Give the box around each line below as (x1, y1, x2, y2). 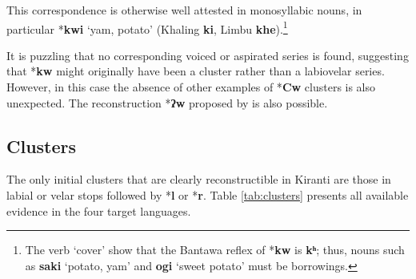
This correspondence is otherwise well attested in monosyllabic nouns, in (6, 2, 362, 18)
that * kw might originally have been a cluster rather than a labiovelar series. (6, 63, 385, 79)
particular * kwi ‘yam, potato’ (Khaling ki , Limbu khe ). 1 (6, 18, 288, 37)
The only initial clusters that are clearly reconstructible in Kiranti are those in (6, 171, 391, 188)
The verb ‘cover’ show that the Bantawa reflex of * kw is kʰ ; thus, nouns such (25, 241, 405, 258)
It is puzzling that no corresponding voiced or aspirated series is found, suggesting (6, 46, 409, 63)
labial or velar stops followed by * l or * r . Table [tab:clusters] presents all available (6, 187, 409, 204)
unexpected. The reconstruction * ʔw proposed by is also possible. (6, 94, 328, 111)
